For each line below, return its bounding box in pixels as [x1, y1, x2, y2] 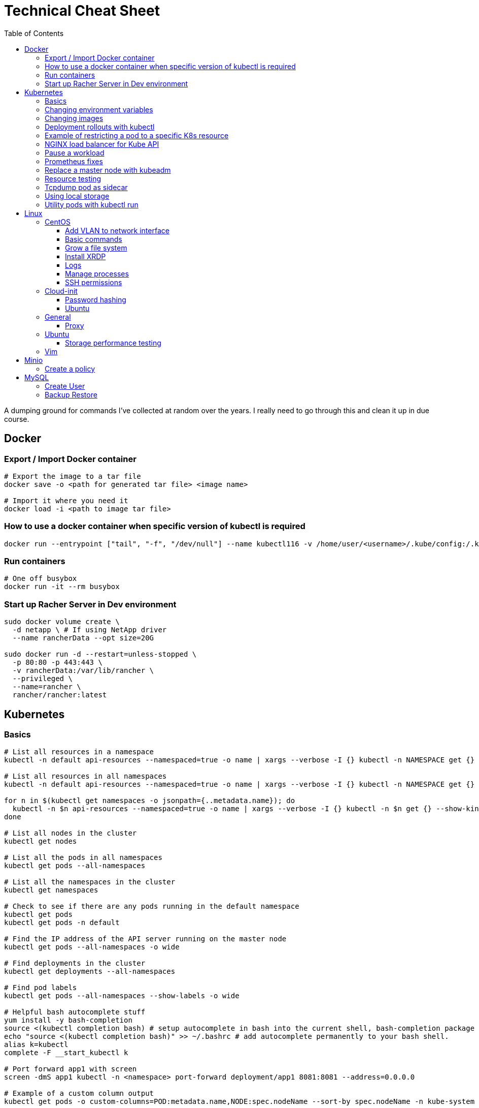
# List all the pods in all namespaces [4, 853, 162, 862]
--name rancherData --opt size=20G [12, 634, 154, 642]
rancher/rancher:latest [12, 691, 107, 699]
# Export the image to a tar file [4, 472, 141, 480]
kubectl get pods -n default [4, 918, 120, 927]
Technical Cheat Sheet [4, 2, 160, 19]
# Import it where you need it [4, 496, 128, 505]
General [45, 312, 71, 321]
